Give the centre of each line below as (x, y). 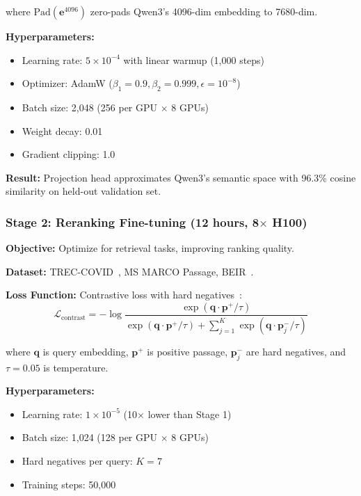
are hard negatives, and (296, 351)
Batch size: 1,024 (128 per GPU (90, 437)
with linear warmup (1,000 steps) (194, 59)
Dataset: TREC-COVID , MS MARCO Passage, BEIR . (130, 271)
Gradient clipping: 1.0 (69, 154)
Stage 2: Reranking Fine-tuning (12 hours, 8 (133, 222)
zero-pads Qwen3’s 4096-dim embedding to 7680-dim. (204, 11)
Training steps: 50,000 (69, 484)
